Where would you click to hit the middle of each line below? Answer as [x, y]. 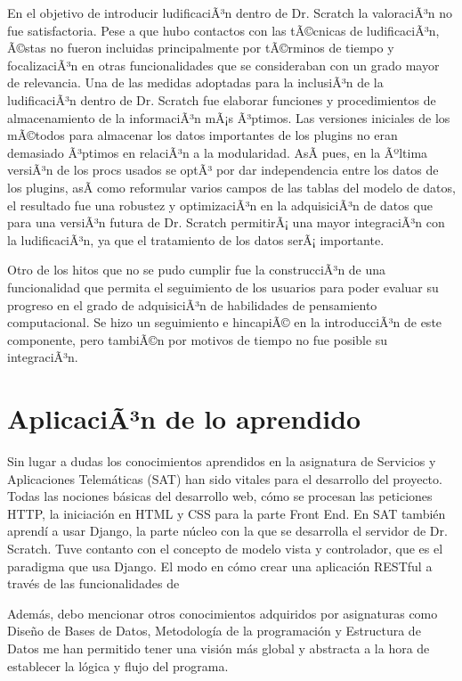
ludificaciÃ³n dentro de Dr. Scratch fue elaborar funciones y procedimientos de [222, 99]
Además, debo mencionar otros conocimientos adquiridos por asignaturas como [223, 613]
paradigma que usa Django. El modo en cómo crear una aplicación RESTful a [220, 566]
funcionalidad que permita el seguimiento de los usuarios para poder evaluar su [223, 287]
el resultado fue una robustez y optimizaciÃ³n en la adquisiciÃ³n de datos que [220, 205]
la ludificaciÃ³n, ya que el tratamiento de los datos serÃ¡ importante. [196, 239]
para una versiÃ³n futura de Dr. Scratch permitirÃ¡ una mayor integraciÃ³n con [226, 222]
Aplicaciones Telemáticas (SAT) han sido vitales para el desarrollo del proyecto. [225, 478]
